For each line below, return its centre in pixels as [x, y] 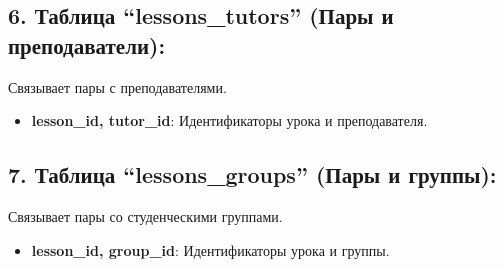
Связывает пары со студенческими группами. [145, 215]
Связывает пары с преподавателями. [117, 86]
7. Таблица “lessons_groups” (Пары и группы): [252, 174]
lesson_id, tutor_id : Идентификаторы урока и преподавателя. [229, 120]
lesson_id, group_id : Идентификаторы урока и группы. [210, 249]
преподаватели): [87, 44]
